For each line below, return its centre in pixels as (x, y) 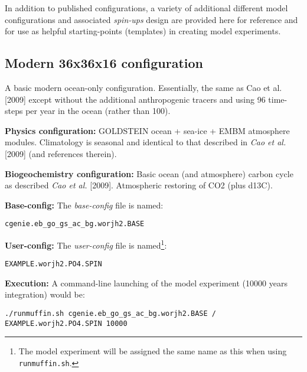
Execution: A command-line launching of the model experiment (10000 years (146, 283)
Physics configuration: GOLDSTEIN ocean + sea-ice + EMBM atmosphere (147, 130)
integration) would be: (45, 294)
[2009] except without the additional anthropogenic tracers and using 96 (135, 99)
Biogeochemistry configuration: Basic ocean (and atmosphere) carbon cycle (149, 173)
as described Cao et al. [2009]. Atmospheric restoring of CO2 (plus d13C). (139, 185)
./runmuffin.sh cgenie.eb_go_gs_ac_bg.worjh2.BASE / (110, 314)
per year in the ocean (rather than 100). (98, 111)
